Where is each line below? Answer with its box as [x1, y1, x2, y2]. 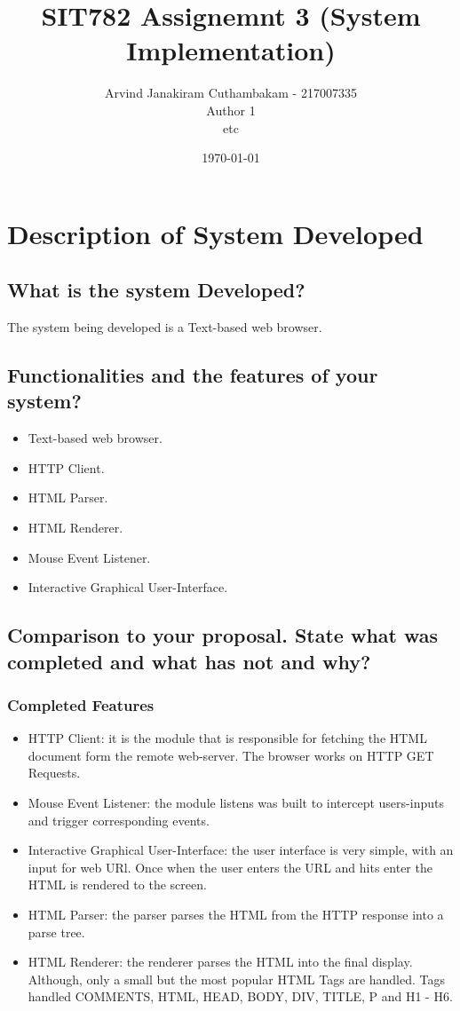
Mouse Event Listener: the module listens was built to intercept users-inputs [28, 794, 444, 811]
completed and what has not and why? [7, 647, 371, 675]
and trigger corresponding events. [28, 810, 210, 829]
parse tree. [28, 922, 85, 941]
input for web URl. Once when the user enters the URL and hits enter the [28, 857, 432, 876]
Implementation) [126, 32, 336, 68]
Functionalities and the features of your [7, 361, 378, 389]
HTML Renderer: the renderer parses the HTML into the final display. [28, 952, 413, 971]
